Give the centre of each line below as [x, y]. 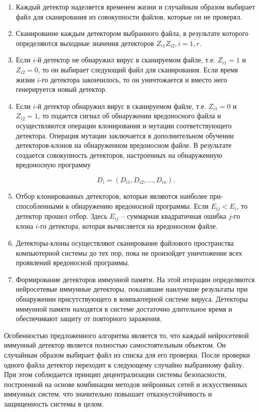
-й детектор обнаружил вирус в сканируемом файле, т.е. [121, 106]
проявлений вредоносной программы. [73, 262]
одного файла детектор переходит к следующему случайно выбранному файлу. [124, 364]
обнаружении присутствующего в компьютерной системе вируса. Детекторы [132, 298]
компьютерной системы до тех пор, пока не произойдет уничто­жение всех [129, 252]
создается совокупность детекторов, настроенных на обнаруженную [119, 155]
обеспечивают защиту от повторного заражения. [89, 318]
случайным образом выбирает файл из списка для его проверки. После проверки [127, 354]
